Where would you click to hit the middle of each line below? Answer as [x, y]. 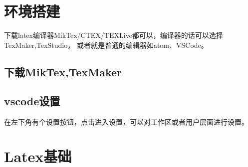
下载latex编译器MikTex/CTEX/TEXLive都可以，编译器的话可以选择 [114, 35]
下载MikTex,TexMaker [63, 72]
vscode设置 [32, 101]
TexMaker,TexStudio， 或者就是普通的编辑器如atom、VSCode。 [106, 45]
